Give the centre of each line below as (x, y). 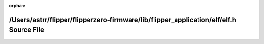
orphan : (17, 6)
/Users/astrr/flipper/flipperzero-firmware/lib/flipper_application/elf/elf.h (123, 20)
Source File (26, 30)
